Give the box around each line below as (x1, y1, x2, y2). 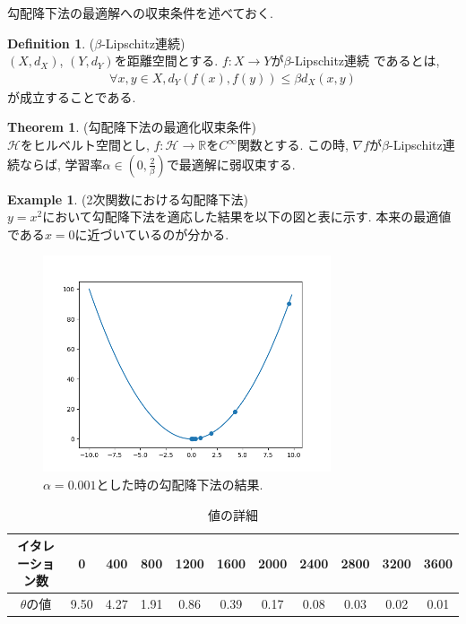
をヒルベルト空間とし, (20, 135, 150, 153)
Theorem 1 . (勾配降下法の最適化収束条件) (7, 117, 256, 136)
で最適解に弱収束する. (166, 154, 296, 173)
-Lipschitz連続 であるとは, (290, 51, 440, 70)
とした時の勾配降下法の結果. (96, 474, 263, 493)
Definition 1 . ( (7, 33, 95, 52)
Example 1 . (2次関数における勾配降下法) (7, 189, 248, 208)
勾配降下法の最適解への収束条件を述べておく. (7, 4, 273, 22)
